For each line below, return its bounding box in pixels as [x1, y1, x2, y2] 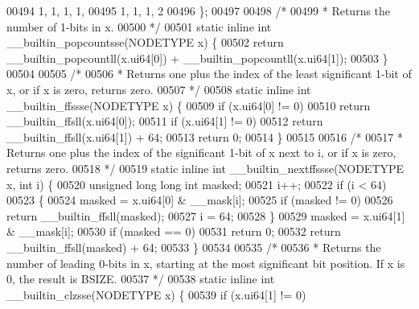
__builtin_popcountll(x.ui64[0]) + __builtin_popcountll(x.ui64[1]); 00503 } [6, 49, 388, 66]
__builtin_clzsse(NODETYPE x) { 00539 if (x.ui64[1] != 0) [6, 286, 306, 303]
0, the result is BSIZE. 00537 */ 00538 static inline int [6, 270, 275, 287]
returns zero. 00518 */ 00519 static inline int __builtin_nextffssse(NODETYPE [6, 159, 405, 176]
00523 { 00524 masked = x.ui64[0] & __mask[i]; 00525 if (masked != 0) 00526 [6, 192, 393, 208]
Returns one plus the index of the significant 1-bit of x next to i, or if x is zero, [6, 144, 396, 161]
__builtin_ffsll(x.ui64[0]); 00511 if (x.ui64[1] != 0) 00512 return [6, 113, 323, 130]
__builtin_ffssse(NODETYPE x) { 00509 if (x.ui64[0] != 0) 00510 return [6, 97, 371, 113]
